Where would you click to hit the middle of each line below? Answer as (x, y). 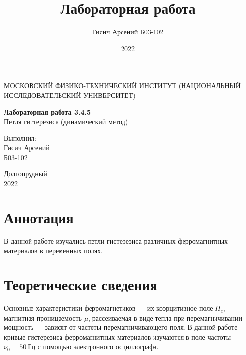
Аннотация (39, 217)
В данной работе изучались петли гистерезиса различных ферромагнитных (116, 241)
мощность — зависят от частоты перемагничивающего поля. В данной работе (121, 327)
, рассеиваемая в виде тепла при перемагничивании (165, 317)
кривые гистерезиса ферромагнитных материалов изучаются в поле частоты (118, 337)
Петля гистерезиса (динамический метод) (66, 121)
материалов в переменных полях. (53, 250)
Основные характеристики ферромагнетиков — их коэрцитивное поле (108, 308)
